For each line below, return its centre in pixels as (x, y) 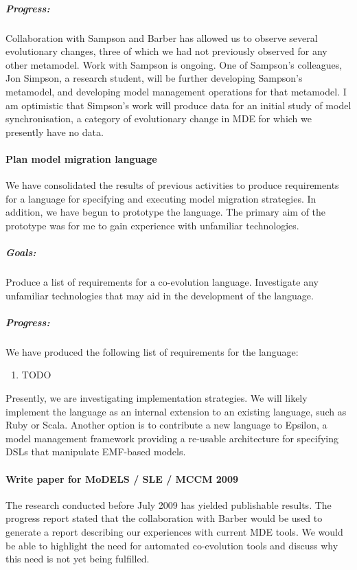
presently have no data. (55, 132)
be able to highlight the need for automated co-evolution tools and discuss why (172, 545)
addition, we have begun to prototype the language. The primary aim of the (166, 212)
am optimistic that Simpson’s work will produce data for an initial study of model (178, 105)
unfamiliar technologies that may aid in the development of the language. (160, 295)
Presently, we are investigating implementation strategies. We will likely (157, 397)
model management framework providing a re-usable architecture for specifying (172, 438)
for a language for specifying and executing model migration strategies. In (161, 198)
